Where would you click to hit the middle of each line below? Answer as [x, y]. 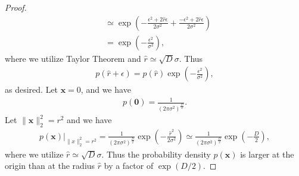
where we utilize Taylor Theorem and [73, 58]
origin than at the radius [50, 166]
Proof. [16, 7]
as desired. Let [32, 89]
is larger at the [267, 154]
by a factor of [129, 166]
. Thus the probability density [156, 154]
